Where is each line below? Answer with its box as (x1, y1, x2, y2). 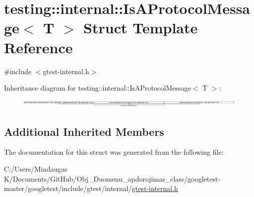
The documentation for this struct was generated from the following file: (4, 147, 224, 157)
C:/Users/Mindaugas (4, 164, 67, 174)
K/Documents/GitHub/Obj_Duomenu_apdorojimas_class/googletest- (4, 173, 221, 184)
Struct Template (83, 17, 198, 38)
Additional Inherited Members (4, 123, 164, 139)
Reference (4, 37, 73, 57)
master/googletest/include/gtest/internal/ (4, 183, 132, 194)
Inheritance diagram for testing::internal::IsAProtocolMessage (4, 83, 191, 93)
